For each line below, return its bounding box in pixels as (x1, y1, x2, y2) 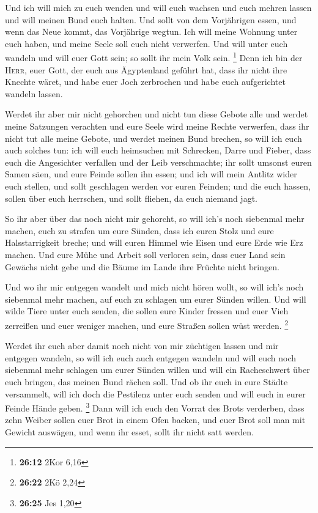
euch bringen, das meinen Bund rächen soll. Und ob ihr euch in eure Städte (5, 375, 288, 388)
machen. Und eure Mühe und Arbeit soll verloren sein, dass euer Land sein (5, 248, 286, 260)
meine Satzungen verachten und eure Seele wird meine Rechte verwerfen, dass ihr (5, 120, 309, 132)
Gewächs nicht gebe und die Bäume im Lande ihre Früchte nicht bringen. (5, 260, 279, 273)
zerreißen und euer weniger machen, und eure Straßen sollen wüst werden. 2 (5, 317, 289, 331)
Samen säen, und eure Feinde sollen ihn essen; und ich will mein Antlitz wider (5, 168, 297, 180)
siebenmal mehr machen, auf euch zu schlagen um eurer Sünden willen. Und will (5, 292, 306, 305)
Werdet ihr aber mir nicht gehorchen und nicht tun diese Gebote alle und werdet (5, 108, 308, 120)
